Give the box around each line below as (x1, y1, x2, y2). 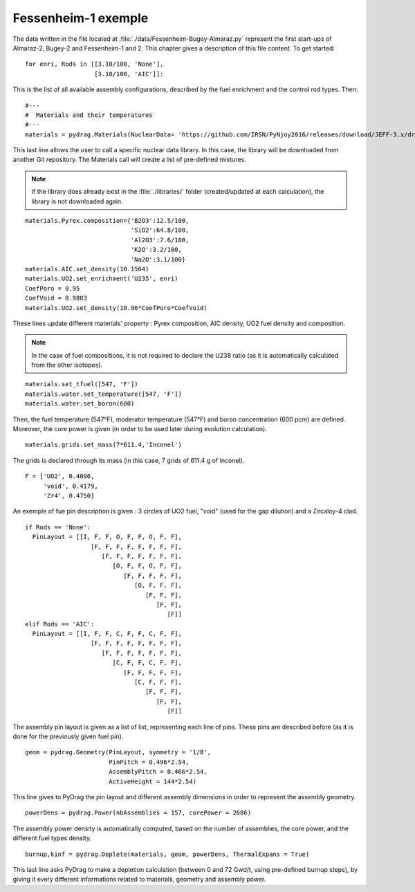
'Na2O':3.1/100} (130, 255, 186, 263)
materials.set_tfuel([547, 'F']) (25, 381, 138, 388)
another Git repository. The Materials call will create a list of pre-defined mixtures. (12, 156, 247, 164)
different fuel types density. (12, 834, 92, 842)
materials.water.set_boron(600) (25, 400, 135, 408)
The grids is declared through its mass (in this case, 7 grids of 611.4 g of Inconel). (12, 456, 245, 464)
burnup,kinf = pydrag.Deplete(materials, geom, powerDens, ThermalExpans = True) (25, 850, 310, 858)
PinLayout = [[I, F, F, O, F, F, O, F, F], (32, 533, 183, 541)
